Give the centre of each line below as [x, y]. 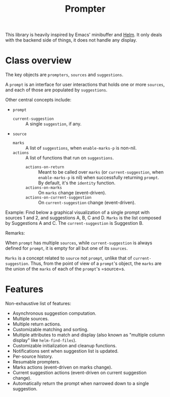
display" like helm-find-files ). [44, 340]
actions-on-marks [44, 188]
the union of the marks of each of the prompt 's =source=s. [65, 269]
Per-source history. [33, 356]
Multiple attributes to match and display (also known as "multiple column [89, 335]
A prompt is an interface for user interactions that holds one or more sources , [85, 85]
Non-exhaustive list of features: [38, 304]
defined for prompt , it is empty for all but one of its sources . [66, 248]
